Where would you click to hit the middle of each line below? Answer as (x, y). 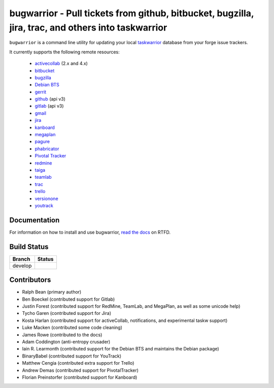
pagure (42, 142)
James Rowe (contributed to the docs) (62, 335)
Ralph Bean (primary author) (52, 292)
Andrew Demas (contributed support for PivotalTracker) (80, 370)
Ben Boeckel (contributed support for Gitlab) (68, 299)
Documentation (35, 220)
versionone (46, 199)
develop (22, 266)
